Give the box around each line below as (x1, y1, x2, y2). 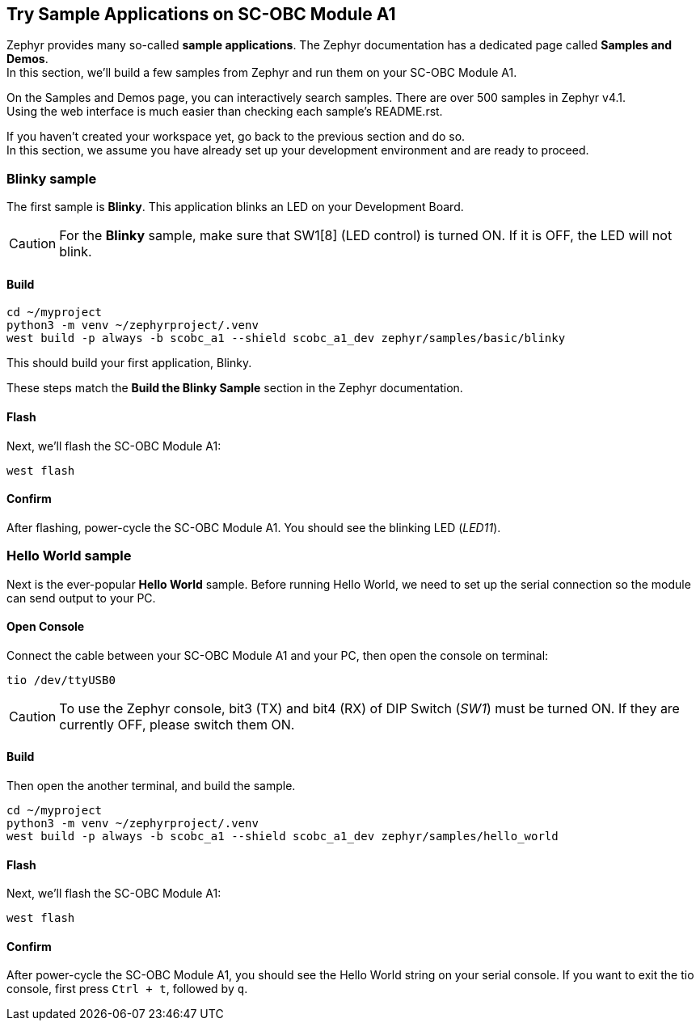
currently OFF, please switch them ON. (59, 716, 295, 733)
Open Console (6, 619, 85, 634)
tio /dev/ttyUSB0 (6, 673, 116, 687)
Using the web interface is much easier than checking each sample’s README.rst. (6, 104, 443, 119)
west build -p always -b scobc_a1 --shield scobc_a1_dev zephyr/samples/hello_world (6, 830, 559, 843)
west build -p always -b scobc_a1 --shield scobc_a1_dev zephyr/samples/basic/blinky (6, 332, 566, 345)
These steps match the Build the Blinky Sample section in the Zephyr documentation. (6, 381, 463, 395)
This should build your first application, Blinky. (6, 356, 252, 370)
